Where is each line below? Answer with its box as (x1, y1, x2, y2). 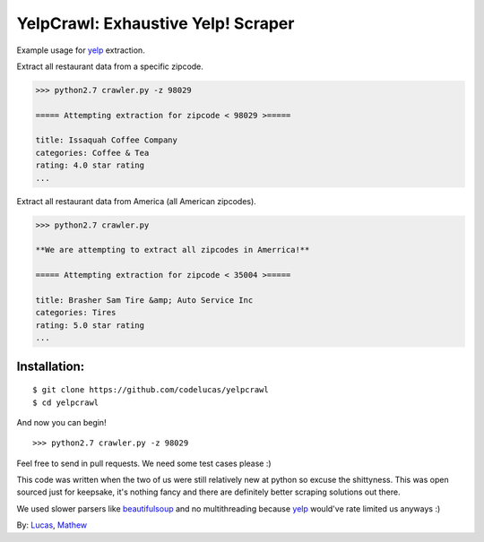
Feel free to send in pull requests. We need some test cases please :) (16, 458, 272, 469)
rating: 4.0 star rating (35, 160, 145, 170)
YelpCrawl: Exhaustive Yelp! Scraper (16, 13, 295, 33)
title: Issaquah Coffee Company (35, 135, 178, 145)
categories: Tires (35, 307, 117, 318)
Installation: (16, 358, 85, 374)
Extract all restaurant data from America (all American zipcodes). (16, 195, 257, 206)
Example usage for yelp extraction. (16, 45, 145, 56)
